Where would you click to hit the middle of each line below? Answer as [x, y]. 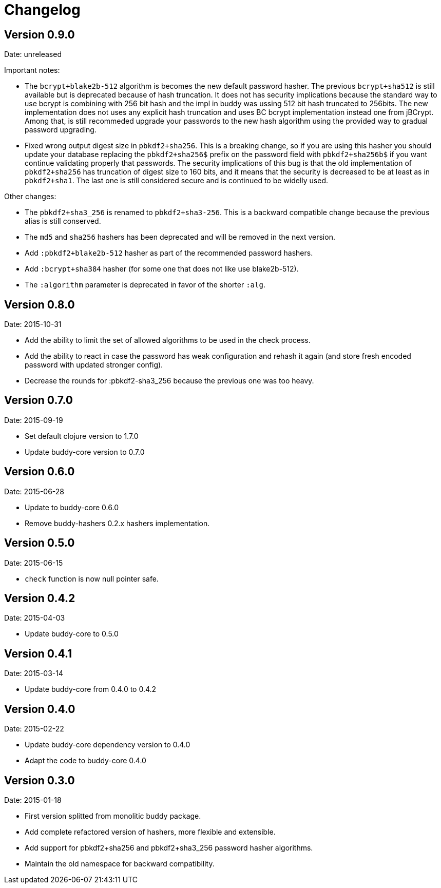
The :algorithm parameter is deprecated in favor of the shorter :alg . [145, 285]
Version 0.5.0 [40, 543]
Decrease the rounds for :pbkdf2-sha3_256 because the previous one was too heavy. [169, 381]
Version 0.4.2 [40, 598]
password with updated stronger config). [94, 365]
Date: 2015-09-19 [34, 420]
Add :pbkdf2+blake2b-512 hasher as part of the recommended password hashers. [169, 253]
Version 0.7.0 [39, 400]
